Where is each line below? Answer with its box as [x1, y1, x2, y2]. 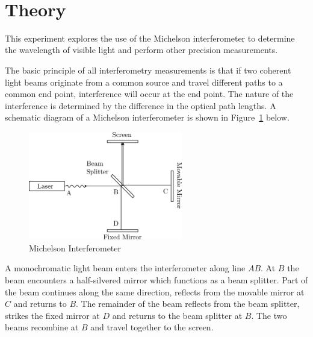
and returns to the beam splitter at [112, 309, 243, 321]
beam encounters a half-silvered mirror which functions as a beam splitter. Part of [5, 274, 308, 286]
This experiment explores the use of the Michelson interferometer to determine [5, 31, 295, 44]
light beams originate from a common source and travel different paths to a [5, 75, 283, 88]
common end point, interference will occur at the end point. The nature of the [5, 87, 294, 100]
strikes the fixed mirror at [5, 309, 100, 321]
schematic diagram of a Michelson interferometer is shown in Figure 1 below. [5, 111, 290, 124]
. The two [251, 309, 287, 321]
